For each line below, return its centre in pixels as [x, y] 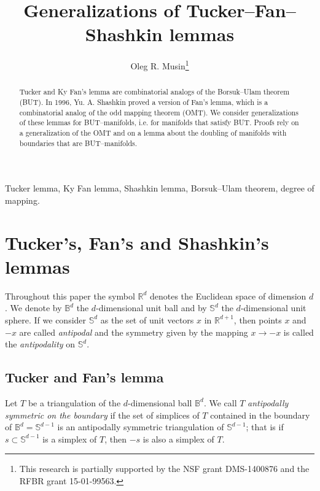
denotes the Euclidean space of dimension [228, 296]
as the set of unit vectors [147, 319]
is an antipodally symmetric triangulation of [141, 427]
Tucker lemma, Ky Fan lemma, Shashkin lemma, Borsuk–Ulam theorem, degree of [160, 188]
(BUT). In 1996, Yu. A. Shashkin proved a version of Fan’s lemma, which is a [144, 102]
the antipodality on [40, 344]
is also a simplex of [178, 439]
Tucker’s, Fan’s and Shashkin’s [137, 242]
